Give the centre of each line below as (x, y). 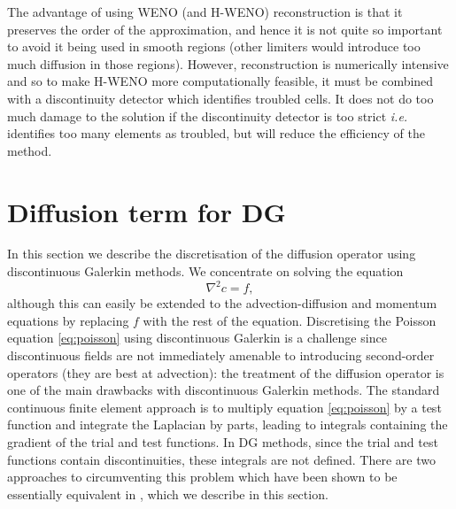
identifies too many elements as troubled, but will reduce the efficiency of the (216, 133)
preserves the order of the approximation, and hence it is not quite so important (225, 29)
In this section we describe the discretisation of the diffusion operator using (212, 254)
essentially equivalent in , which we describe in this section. (168, 494)
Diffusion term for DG (147, 211)
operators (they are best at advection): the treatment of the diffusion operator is (226, 372)
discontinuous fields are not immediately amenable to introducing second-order (221, 355)
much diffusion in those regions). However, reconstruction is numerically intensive (228, 63)
